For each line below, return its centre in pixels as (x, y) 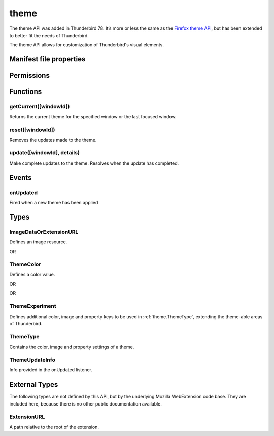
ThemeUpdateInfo (32, 360)
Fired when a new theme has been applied (54, 202)
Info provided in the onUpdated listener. (51, 370)
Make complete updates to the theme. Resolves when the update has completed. (94, 163)
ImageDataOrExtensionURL (44, 232)
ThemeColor (25, 264)
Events (21, 178)
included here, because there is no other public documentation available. (86, 403)
